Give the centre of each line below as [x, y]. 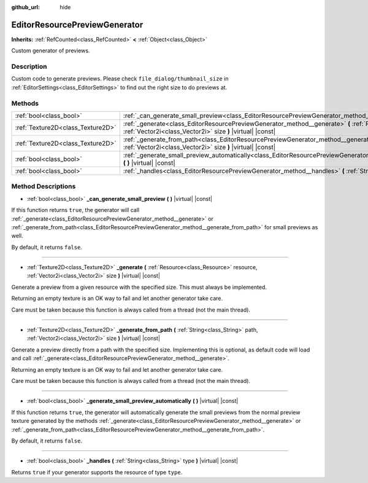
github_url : [25, 7]
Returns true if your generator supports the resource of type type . [97, 472]
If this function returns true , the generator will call [75, 210]
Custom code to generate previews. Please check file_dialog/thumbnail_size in [120, 79]
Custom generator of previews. [51, 51]
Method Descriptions [44, 186]
